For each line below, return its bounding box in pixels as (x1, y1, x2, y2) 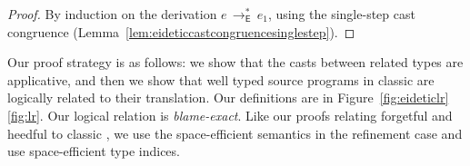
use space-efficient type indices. (7, 142, 180, 161)
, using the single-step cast (267, 5, 415, 23)
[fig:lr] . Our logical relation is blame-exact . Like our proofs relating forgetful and (7, 105, 453, 124)
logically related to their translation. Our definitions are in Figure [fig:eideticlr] (7, 88, 449, 107)
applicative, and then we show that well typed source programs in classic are (7, 70, 435, 89)
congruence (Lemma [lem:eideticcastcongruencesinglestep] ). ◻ (7, 22, 355, 41)
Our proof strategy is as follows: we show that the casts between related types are (7, 53, 464, 72)
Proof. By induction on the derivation (7, 5, 217, 23)
